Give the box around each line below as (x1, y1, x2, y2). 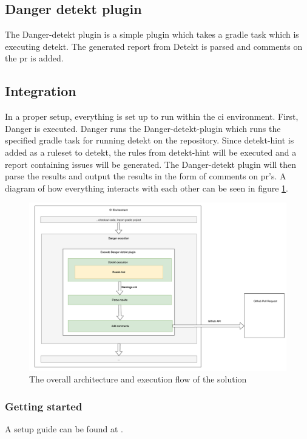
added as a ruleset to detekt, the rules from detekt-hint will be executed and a (5, 145, 297, 158)
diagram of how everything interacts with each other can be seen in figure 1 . (5, 181, 289, 194)
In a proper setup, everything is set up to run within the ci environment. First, (5, 110, 299, 123)
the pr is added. (5, 52, 64, 64)
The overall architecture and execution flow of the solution (29, 373, 247, 385)
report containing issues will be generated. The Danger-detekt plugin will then (5, 157, 297, 170)
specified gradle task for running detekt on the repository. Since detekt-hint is (5, 134, 294, 147)
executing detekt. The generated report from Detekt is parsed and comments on (5, 40, 303, 52)
